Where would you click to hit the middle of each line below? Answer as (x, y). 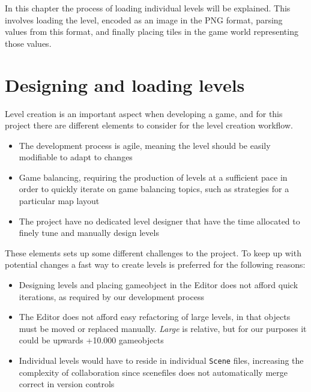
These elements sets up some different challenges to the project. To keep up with (153, 252)
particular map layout (59, 201)
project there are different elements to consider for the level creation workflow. (149, 125)
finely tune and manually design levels (89, 233)
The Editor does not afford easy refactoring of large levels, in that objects (155, 317)
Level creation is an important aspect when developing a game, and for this (144, 113)
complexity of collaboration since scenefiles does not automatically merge (153, 372)
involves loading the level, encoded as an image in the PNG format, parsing (144, 20)
